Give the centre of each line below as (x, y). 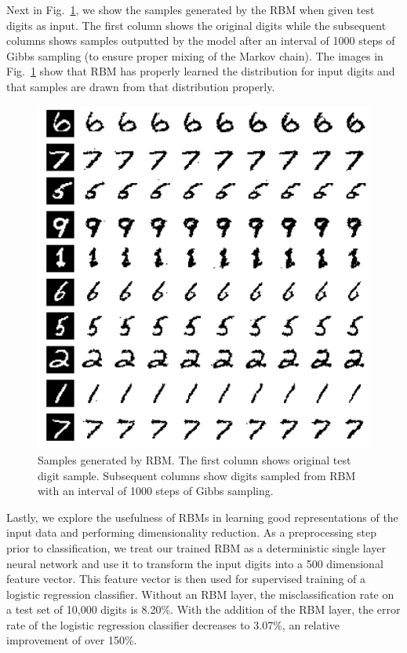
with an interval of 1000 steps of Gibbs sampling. (156, 491)
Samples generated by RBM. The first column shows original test (194, 459)
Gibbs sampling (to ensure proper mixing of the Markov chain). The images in (195, 55)
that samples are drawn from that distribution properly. (141, 86)
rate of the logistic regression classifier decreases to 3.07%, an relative (173, 624)
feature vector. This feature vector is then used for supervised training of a (186, 579)
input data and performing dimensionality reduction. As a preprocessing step (191, 532)
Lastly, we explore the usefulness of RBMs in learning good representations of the (202, 517)
